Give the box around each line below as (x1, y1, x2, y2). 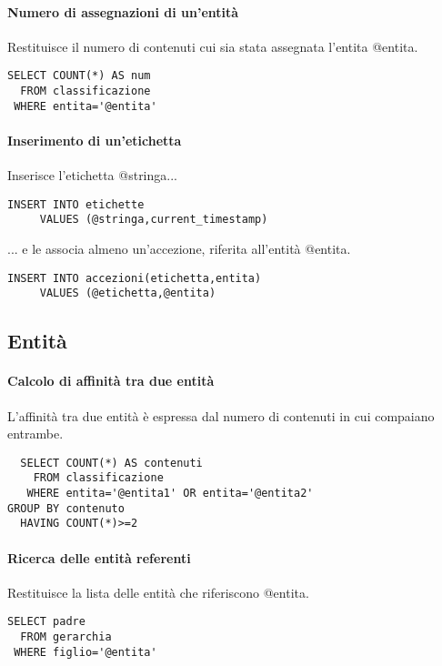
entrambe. (7, 424, 64, 443)
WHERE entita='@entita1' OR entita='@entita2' (26, 487, 314, 500)
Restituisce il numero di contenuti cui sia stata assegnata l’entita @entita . (7, 36, 418, 55)
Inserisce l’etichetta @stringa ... (7, 166, 177, 185)
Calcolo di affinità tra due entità (7, 371, 215, 390)
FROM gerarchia (20, 631, 112, 644)
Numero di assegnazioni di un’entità (7, 2, 239, 21)
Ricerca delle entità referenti (7, 548, 191, 567)
